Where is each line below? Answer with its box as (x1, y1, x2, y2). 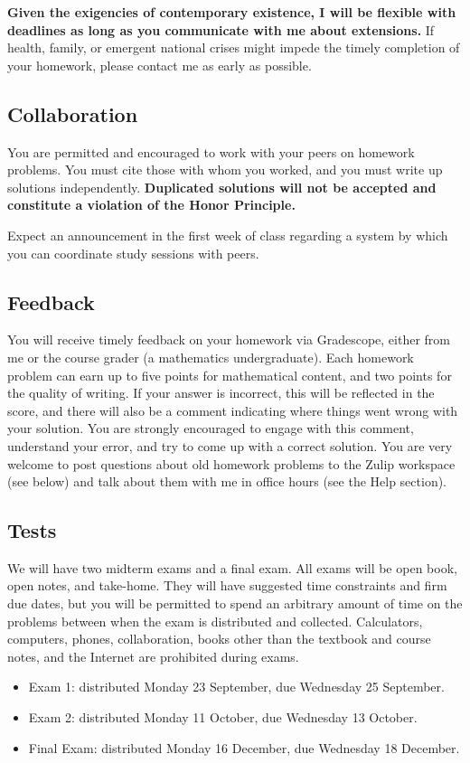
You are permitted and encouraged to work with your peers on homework (7, 142, 415, 161)
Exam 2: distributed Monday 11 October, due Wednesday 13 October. (28, 708, 418, 727)
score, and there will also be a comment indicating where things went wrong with (7, 400, 458, 419)
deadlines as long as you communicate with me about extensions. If (7, 20, 435, 39)
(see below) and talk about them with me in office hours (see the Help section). (7, 472, 447, 491)
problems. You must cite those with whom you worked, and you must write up (7, 160, 443, 179)
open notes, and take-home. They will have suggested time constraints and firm (7, 576, 447, 595)
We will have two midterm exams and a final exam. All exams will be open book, (7, 558, 457, 577)
